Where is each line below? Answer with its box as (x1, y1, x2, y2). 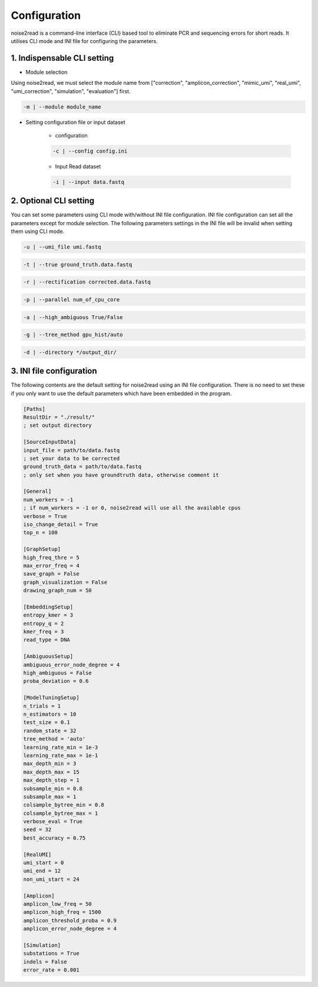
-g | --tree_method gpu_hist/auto (23, 331, 123, 338)
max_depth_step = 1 (23, 777, 79, 784)
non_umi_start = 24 (23, 876, 79, 883)
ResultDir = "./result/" (23, 413, 95, 420)
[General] (23, 488, 52, 495)
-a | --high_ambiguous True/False (23, 314, 123, 321)
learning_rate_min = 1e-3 (23, 743, 98, 751)
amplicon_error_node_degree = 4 (23, 926, 117, 932)
